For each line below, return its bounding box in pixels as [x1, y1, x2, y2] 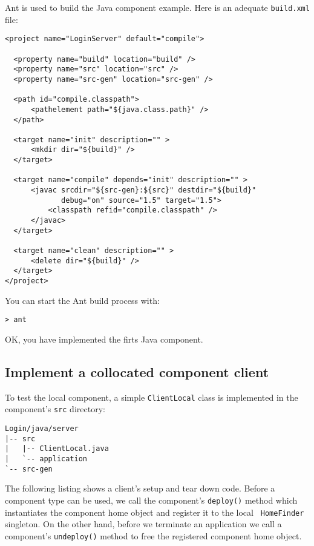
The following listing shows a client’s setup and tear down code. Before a [5, 482, 275, 495]
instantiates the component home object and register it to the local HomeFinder [5, 505, 304, 518]
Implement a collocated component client [5, 362, 269, 381]
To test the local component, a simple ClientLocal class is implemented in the [5, 390, 298, 403]
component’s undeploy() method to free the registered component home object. [5, 529, 302, 542]
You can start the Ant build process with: [5, 294, 160, 306]
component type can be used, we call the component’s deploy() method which [5, 493, 298, 506]
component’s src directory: [5, 403, 105, 415]
